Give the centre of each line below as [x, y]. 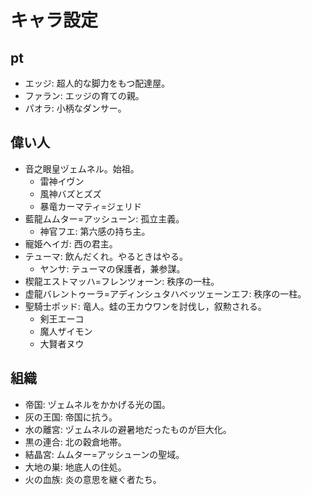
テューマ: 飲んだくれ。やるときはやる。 [106, 256]
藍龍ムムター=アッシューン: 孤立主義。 [104, 218]
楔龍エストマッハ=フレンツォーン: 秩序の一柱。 [122, 281]
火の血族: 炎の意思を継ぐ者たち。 [93, 479]
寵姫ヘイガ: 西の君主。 [71, 243]
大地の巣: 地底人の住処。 [75, 467]
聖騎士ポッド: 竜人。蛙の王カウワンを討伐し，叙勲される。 [145, 306]
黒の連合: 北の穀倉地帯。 [75, 442]
